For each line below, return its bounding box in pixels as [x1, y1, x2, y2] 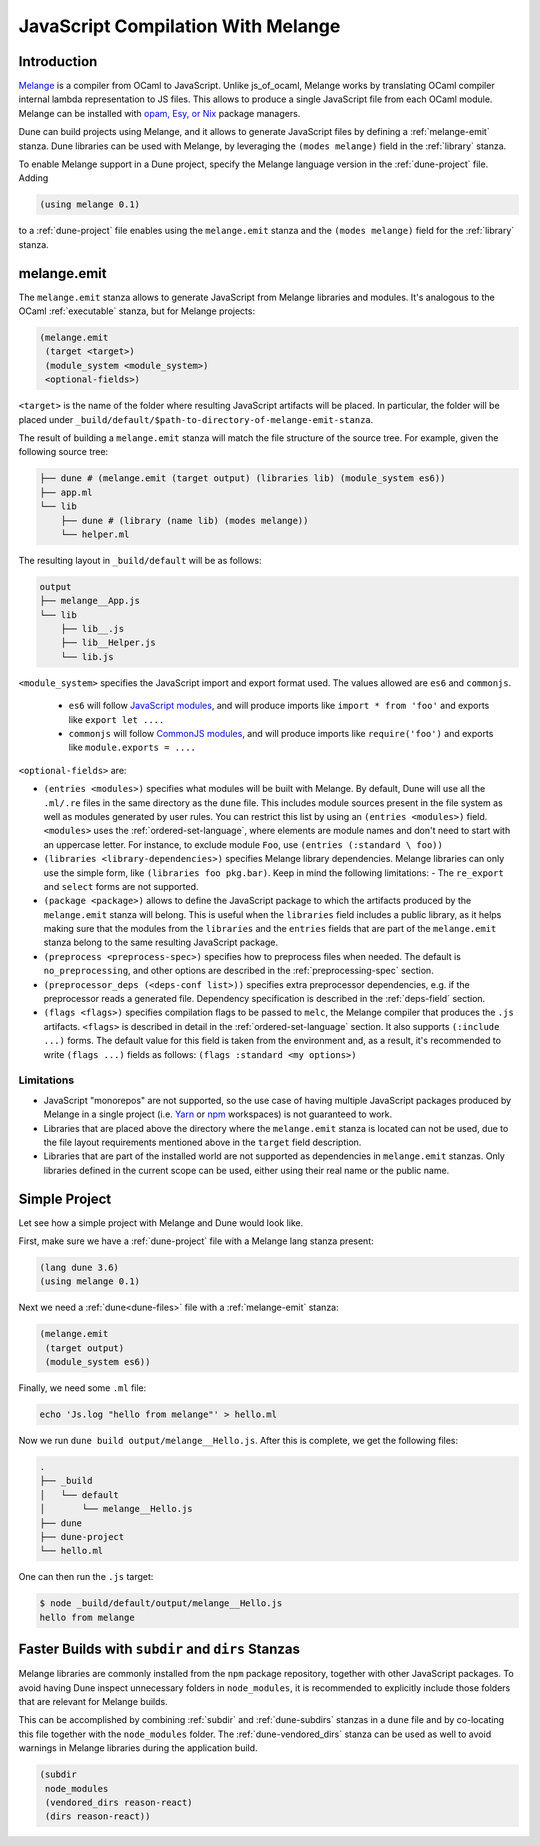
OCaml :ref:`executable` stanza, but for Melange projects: [18, 305, 255, 317]
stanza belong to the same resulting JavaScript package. [43, 936, 279, 949]
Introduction [18, 53, 98, 70]
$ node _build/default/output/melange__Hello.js [39, 1598, 283, 1609]
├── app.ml [39, 486, 93, 498]
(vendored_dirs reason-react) [45, 1796, 194, 1808]
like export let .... [68, 713, 165, 725]
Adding [18, 172, 49, 184]
